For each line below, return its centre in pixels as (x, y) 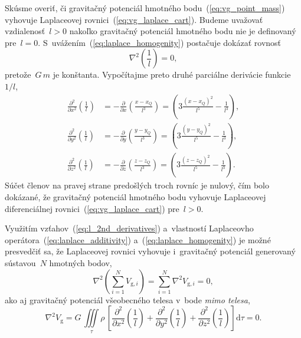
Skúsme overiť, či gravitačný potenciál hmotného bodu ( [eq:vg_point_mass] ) (145, 8)
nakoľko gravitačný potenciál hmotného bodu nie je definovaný (183, 31)
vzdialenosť (25, 31)
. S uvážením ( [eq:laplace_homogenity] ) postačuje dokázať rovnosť (160, 42)
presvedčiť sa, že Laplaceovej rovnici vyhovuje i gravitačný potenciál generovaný (150, 251)
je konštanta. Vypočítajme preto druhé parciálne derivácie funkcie (172, 74)
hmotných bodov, (81, 263)
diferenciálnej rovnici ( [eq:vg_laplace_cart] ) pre (92, 208)
